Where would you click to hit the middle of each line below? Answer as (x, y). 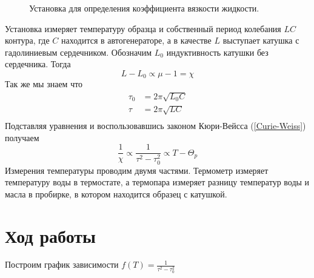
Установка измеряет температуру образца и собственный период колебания (143, 28)
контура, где (27, 40)
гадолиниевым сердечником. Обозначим (78, 52)
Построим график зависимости (62, 264)
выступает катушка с (261, 40)
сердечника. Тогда (38, 64)
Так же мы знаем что (44, 84)
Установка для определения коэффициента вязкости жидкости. (144, 8)
